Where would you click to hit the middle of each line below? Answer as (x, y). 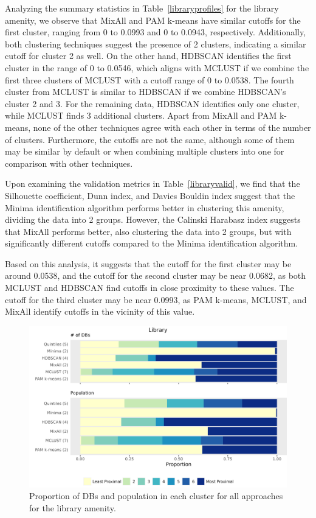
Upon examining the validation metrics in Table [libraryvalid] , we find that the (153, 184)
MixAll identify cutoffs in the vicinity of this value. (100, 311)
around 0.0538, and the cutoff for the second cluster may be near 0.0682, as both (156, 275)
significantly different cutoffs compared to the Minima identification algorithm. (152, 243)
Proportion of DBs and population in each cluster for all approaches (156, 496)
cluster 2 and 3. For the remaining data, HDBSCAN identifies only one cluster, (152, 103)
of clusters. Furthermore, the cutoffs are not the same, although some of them (150, 139)
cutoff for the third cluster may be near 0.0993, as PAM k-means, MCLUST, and (156, 299)
